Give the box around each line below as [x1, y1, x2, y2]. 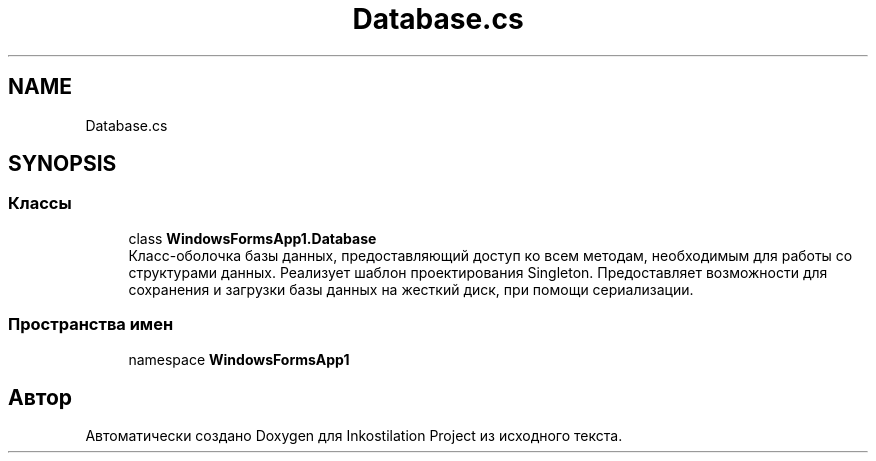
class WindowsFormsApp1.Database [128, 229, 377, 247]
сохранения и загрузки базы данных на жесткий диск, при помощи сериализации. [128, 280, 694, 298]
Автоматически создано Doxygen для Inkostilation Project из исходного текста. [85, 427, 623, 445]
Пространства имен [8, 314, 174, 335]
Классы [8, 193, 72, 214]
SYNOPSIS [8, 151, 117, 177]
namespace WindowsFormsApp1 [128, 350, 350, 368]
